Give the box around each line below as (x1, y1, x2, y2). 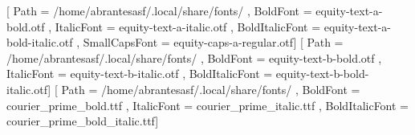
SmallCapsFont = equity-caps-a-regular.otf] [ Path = (83, 34, 344, 51)
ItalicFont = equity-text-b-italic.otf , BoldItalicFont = (6, 65, 273, 82)
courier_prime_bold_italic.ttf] (6, 112, 159, 129)
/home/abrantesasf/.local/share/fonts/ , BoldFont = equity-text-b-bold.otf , (6, 49, 382, 66)
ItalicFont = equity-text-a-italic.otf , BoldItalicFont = (55, 18, 321, 35)
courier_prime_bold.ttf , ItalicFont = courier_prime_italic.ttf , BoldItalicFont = (6, 96, 409, 113)
